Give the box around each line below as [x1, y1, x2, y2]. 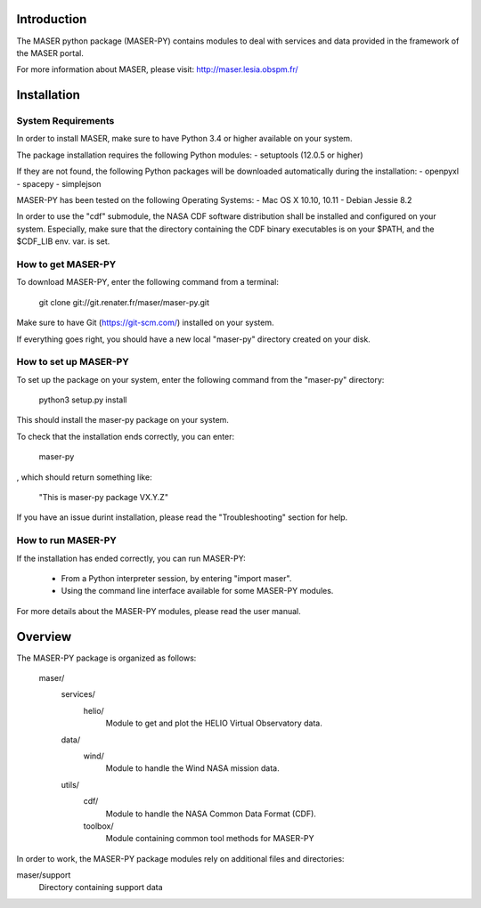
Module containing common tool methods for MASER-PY [105, 833, 315, 844]
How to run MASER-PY [16, 534, 118, 547]
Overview [16, 628, 72, 645]
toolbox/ [83, 820, 114, 831]
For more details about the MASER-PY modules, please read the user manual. [16, 605, 302, 616]
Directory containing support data [38, 882, 164, 893]
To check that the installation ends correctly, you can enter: [16, 431, 235, 442]
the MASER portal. [16, 47, 84, 58]
